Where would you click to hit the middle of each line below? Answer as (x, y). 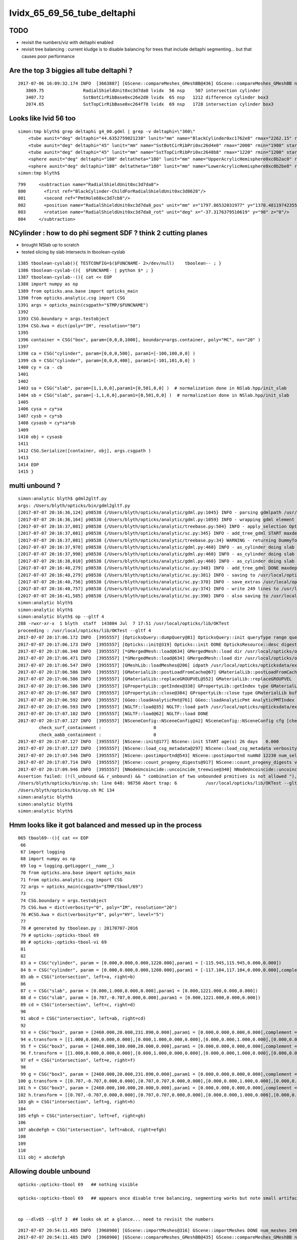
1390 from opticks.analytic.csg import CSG (72, 298)
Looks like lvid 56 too (43, 118)
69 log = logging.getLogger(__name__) (68, 866)
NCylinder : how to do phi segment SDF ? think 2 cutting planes (108, 233)
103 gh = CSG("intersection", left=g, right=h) (77, 1102)
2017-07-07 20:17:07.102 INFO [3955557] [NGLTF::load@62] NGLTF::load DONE (113, 714)
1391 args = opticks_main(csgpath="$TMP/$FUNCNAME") (83, 305)
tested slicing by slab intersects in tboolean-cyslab (74, 252)
